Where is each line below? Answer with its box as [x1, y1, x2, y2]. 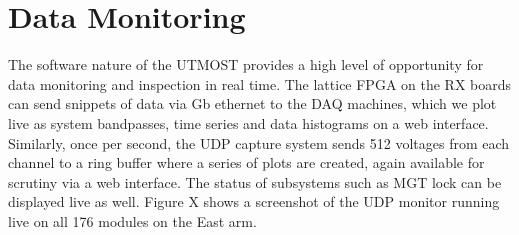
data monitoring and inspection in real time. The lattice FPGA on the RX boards [8, 73, 512, 94]
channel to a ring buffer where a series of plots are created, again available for [8, 152, 485, 173]
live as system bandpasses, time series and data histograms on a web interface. [8, 112, 489, 133]
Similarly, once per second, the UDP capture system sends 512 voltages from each [8, 132, 510, 153]
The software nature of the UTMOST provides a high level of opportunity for [8, 54, 484, 75]
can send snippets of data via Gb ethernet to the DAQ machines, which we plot [8, 93, 497, 114]
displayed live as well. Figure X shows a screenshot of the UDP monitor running [8, 191, 500, 212]
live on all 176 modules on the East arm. [8, 210, 257, 231]
